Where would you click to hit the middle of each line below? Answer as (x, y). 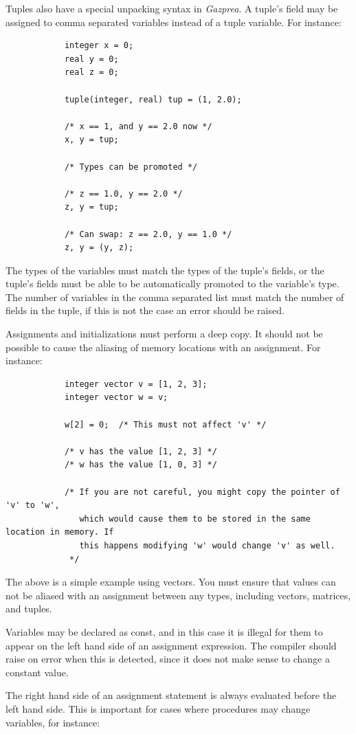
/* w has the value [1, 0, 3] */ (141, 465)
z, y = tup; (91, 207)
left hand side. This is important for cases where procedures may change (158, 708)
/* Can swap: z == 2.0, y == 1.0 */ (148, 234)
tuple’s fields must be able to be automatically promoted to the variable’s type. (173, 283)
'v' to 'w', (33, 505)
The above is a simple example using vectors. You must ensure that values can (171, 582)
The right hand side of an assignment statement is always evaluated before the (171, 695)
